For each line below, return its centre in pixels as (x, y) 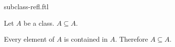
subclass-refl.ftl (26, 6)
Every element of (29, 39)
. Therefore (131, 39)
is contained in (86, 39)
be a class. (39, 23)
